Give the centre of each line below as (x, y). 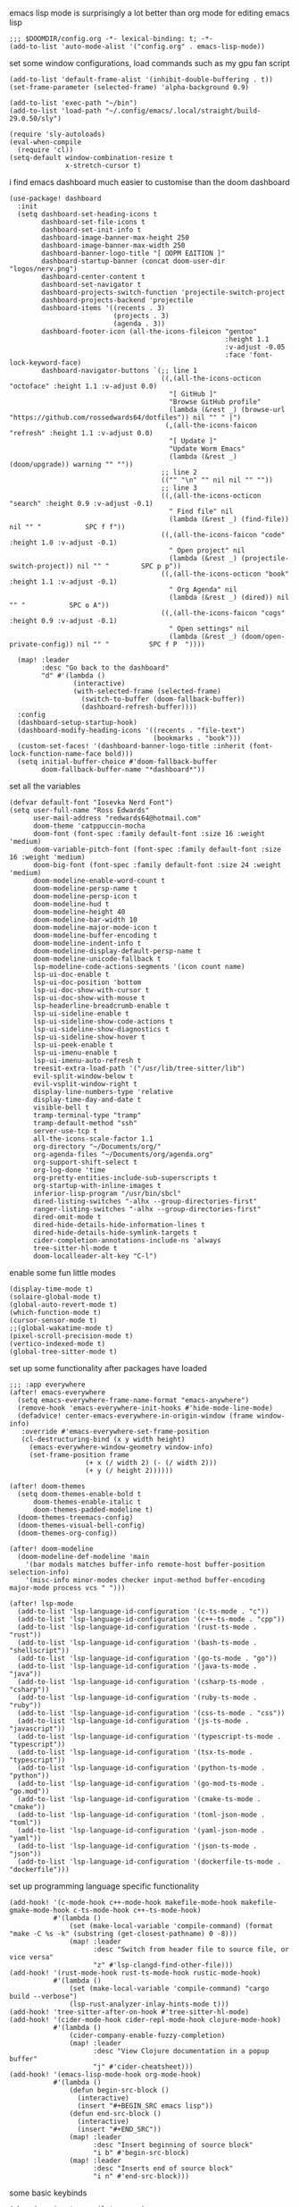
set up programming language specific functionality (104, 1886)
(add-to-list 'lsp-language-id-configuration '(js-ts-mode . (133, 1721)
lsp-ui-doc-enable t (71, 974)
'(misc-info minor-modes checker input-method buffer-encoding (145, 1580)
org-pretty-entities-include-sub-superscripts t (125, 1178)
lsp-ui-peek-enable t (73, 1045)
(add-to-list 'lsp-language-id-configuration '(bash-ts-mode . (137, 1643)
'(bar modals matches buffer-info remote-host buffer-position (145, 1564)
